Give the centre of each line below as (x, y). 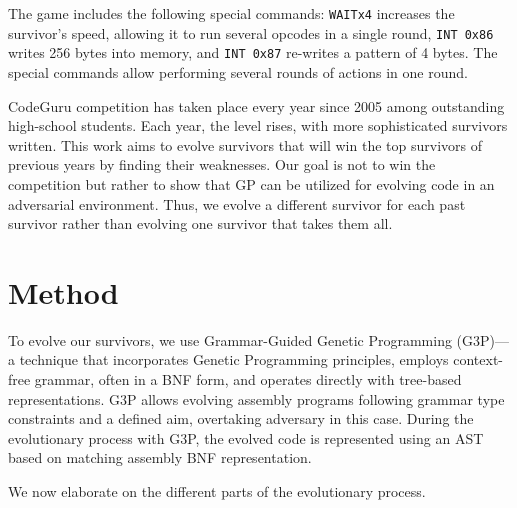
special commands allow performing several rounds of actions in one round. (238, 71)
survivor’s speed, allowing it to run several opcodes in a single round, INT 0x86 (251, 32)
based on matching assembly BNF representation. (160, 457)
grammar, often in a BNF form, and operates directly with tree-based (248, 379)
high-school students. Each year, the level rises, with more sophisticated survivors (258, 125)
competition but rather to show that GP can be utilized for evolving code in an (251, 183)
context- (478, 359)
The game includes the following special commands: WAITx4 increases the (231, 13)
